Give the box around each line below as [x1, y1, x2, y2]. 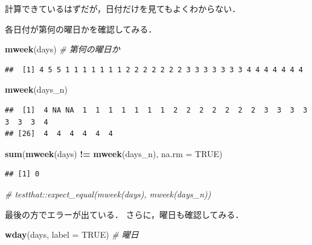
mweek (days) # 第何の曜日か [5, 43, 120, 55]
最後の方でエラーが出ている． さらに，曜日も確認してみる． [5, 208, 244, 220]
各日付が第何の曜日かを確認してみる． [5, 22, 157, 35]
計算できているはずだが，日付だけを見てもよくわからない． [5, 2, 241, 14]
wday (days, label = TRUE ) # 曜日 [5, 228, 139, 241]
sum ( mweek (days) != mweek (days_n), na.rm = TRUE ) [5, 147, 223, 160]
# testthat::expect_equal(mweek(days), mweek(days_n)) [5, 187, 211, 200]
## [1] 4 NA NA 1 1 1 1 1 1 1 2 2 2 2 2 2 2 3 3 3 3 [5, 105, 308, 114]
